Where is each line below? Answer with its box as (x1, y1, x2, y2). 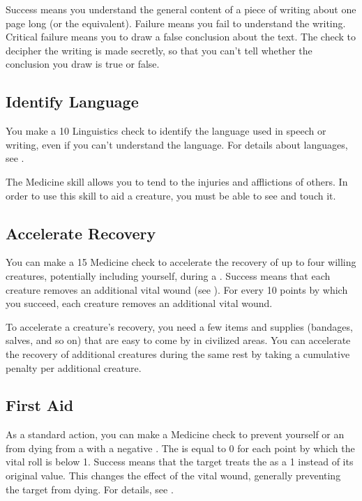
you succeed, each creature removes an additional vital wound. (6, 296, 273, 311)
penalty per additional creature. (6, 360, 142, 375)
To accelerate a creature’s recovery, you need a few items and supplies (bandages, (6, 319, 353, 334)
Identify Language (6, 91, 139, 112)
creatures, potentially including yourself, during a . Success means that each (6, 268, 331, 283)
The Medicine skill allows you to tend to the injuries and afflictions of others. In (6, 174, 348, 188)
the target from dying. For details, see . (6, 481, 174, 496)
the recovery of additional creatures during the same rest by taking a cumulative (6, 346, 350, 361)
